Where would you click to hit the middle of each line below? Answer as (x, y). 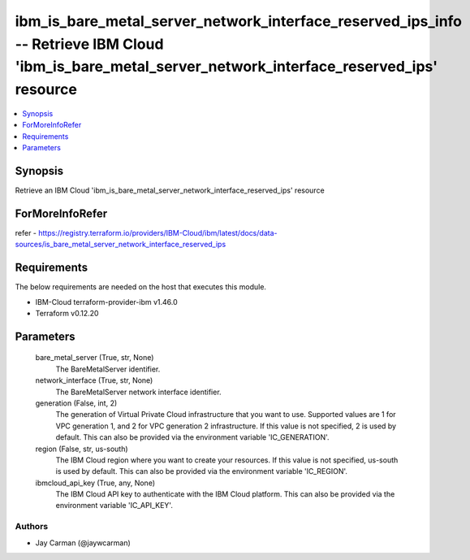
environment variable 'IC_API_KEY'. (114, 506)
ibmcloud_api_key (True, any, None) (95, 483)
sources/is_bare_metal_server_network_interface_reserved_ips (121, 245)
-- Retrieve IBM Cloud (89, 44)
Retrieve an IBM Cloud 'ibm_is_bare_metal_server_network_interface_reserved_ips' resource (170, 190)
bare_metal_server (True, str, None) (95, 358)
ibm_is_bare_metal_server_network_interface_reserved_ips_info (239, 21)
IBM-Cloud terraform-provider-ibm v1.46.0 (106, 302)
